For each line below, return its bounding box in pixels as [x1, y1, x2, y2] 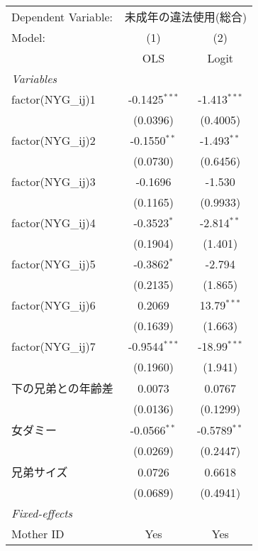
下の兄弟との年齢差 [11, 380, 113, 396]
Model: [11, 29, 46, 45]
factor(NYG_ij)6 [11, 297, 96, 313]
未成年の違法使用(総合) [124, 9, 247, 25]
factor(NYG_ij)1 [11, 91, 96, 107]
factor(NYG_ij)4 [11, 214, 96, 231]
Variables [11, 70, 57, 87]
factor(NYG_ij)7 [11, 338, 96, 354]
